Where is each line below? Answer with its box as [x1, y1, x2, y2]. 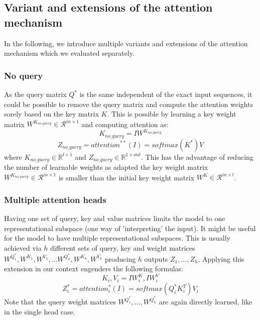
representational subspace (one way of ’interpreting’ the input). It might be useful [4, 223, 256, 233]
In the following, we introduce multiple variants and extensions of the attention [4, 38, 248, 48]
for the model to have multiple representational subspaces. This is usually [4, 233, 230, 243]
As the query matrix [4, 89, 67, 99]
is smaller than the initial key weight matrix [58, 172, 195, 182]
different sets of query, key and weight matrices [50, 242, 195, 253]
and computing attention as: [81, 119, 169, 129]
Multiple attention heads [4, 193, 106, 205]
